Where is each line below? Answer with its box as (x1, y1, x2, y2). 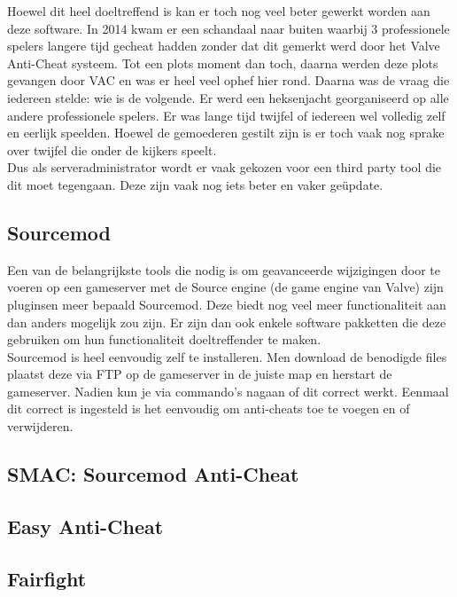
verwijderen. (7, 417, 74, 436)
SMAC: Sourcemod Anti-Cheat (7, 460, 299, 488)
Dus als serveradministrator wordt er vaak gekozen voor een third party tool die (7, 158, 442, 177)
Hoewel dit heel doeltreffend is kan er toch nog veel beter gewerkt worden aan (7, 2, 430, 20)
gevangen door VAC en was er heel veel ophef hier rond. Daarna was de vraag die (7, 71, 450, 90)
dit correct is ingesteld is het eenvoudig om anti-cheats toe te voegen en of (7, 399, 410, 418)
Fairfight (7, 564, 87, 592)
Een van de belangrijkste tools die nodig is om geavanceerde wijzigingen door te (7, 260, 440, 279)
